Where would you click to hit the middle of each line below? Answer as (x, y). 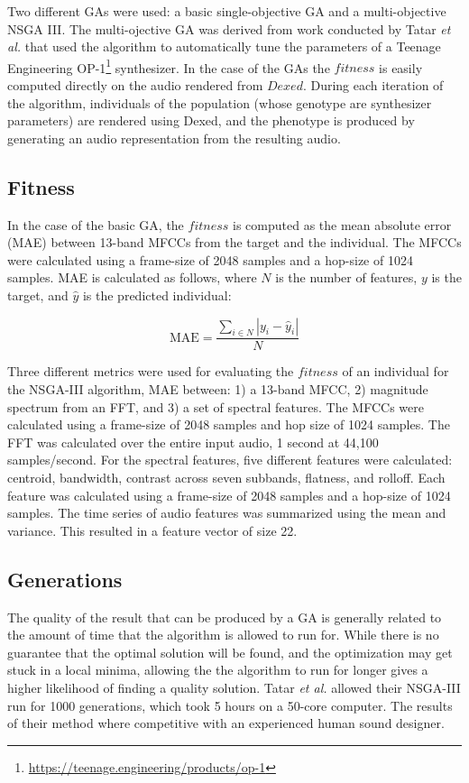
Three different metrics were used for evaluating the (151, 371)
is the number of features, (346, 277)
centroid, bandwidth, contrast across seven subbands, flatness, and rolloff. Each (226, 477)
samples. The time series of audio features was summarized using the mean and (227, 513)
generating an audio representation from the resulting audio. (174, 138)
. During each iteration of (373, 85)
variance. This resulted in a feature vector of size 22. (152, 530)
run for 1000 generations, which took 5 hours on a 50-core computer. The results (230, 705)
